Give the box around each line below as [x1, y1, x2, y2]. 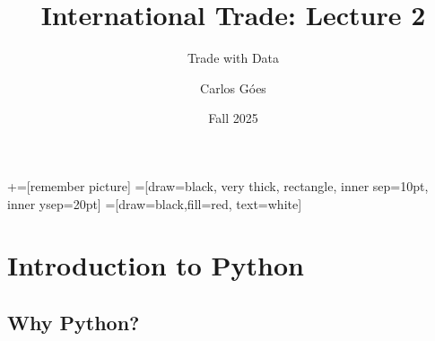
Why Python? [7, 308, 140, 336]
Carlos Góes [200, 78, 266, 97]
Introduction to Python [7, 247, 304, 284]
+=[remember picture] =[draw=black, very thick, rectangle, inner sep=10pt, [7, 176, 429, 195]
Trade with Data [187, 48, 280, 67]
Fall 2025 [208, 109, 258, 127]
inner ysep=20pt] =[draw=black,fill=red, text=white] [7, 194, 302, 213]
